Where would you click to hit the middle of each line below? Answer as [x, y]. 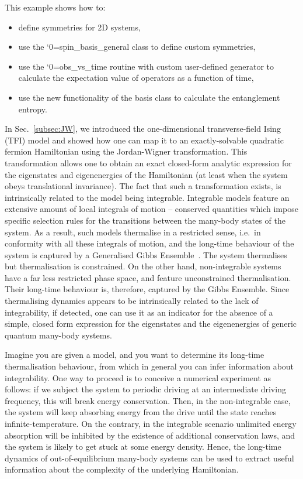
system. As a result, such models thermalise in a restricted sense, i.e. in [133, 232]
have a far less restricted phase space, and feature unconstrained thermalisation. [148, 277]
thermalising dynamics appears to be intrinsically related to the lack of [132, 301]
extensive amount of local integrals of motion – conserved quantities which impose [151, 209]
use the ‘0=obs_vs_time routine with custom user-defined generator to [146, 66]
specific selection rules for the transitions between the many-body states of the [145, 220]
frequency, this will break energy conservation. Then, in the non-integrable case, [148, 400]
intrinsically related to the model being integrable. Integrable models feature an [147, 197]
